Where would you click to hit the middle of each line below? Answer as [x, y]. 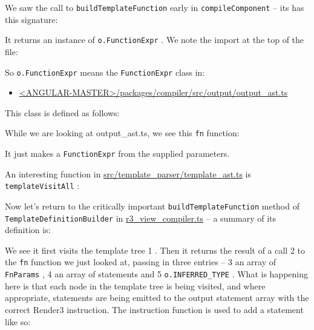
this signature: [31, 19]
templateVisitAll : [42, 186]
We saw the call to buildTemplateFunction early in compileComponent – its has [155, 7]
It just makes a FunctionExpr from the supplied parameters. [117, 153]
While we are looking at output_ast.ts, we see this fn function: [122, 133]
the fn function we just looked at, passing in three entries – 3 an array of [141, 262]
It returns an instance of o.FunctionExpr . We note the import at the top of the [155, 40]
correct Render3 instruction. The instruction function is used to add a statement [154, 309]
